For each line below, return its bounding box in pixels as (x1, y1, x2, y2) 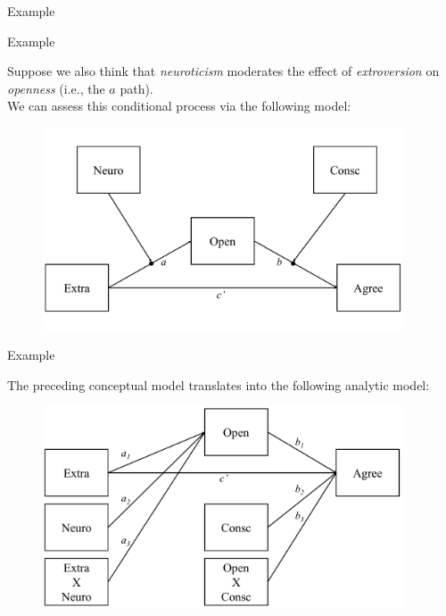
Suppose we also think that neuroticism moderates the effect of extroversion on (7, 62, 440, 80)
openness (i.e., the (7, 79, 105, 97)
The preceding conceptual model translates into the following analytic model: (7, 375, 430, 394)
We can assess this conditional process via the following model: (7, 96, 351, 115)
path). (120, 79, 153, 97)
